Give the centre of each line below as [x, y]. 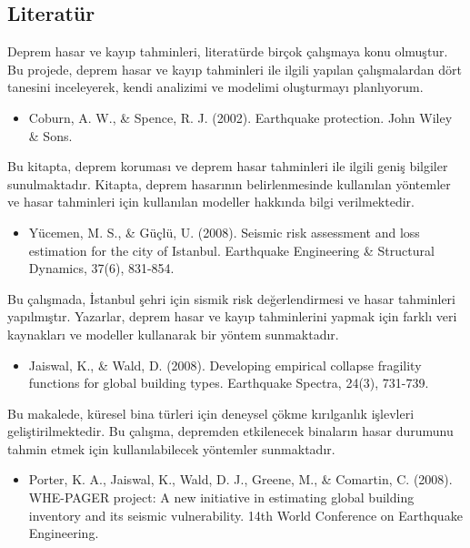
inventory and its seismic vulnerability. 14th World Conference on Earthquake [245, 515]
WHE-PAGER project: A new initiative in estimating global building [221, 497]
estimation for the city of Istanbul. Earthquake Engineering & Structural [231, 250]
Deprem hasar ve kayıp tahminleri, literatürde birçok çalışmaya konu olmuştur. [228, 51]
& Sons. [50, 135]
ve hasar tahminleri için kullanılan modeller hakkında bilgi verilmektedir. [211, 202]
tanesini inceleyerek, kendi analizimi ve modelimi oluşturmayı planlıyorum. [215, 87]
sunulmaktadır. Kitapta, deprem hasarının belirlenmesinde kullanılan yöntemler [229, 183]
